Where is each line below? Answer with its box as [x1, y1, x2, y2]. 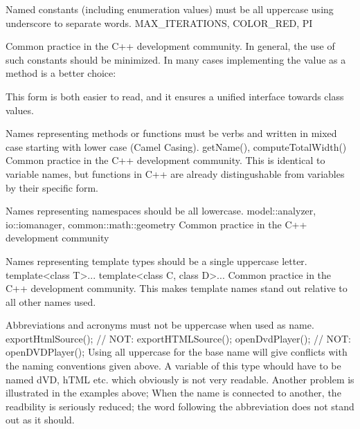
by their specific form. [6, 180, 98, 194]
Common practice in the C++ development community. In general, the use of [6, 39, 335, 53]
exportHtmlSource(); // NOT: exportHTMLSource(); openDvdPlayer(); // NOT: [6, 331, 351, 345]
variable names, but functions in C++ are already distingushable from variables [6, 166, 345, 181]
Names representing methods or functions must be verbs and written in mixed [6, 126, 337, 140]
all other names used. [6, 294, 96, 309]
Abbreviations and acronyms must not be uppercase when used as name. [6, 318, 314, 332]
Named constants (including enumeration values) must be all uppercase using [6, 2, 334, 16]
